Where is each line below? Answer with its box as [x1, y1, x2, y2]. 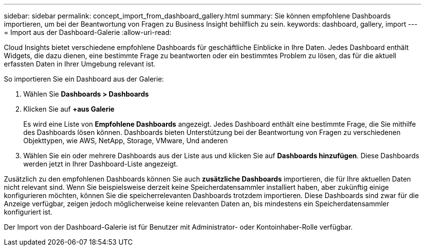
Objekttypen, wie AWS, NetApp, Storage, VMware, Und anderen [23, 136, 228, 145]
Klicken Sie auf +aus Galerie [23, 105, 114, 113]
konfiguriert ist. [4, 208, 52, 216]
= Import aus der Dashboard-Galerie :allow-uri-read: [4, 28, 172, 36]
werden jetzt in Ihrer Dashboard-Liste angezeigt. [23, 160, 178, 168]
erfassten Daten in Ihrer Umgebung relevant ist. [4, 60, 156, 68]
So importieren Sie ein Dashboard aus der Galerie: [4, 75, 164, 83]
